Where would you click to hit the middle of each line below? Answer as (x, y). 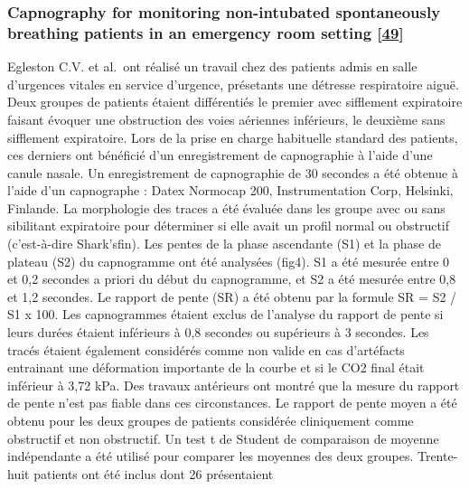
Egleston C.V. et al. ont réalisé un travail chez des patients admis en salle (212, 66)
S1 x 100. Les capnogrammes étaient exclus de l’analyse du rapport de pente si (225, 314)
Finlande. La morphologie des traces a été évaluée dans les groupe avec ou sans (226, 207)
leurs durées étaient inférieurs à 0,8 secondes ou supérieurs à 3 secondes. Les (218, 332)
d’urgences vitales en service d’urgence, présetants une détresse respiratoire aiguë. (233, 84)
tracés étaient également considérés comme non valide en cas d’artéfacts (206, 349)
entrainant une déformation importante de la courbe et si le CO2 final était (216, 367)
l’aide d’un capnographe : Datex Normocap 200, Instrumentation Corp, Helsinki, (230, 190)
